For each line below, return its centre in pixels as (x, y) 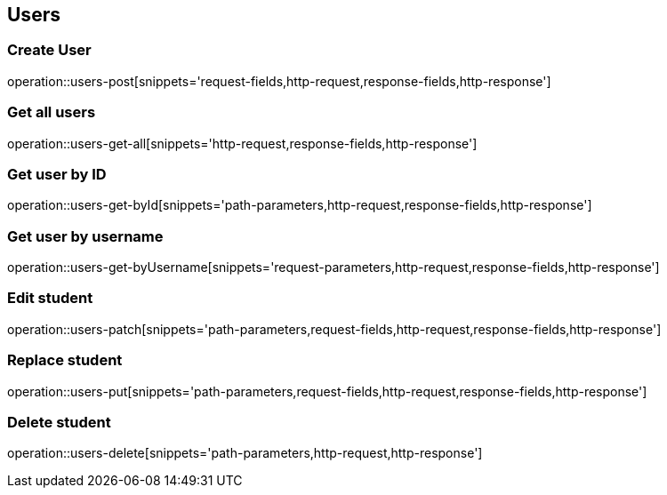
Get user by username (85, 236)
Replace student (65, 360)
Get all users (52, 112)
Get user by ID (57, 174)
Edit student (50, 298)
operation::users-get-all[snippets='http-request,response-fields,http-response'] (242, 143)
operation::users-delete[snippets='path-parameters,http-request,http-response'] (245, 453)
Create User (49, 50)
